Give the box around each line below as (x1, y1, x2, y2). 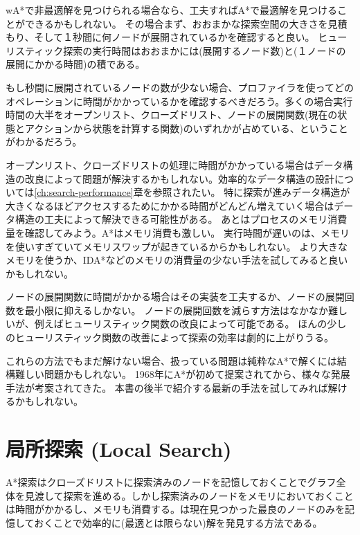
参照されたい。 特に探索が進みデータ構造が (152, 185, 350, 199)
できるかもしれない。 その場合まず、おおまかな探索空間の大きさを (24, 16, 328, 30)
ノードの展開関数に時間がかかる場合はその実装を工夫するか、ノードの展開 (6, 289, 345, 304)
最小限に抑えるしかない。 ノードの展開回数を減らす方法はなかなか (24, 302, 328, 317)
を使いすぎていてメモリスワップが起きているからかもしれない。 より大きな (6, 239, 348, 253)
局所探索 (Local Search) (6, 435, 232, 463)
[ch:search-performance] (34, 185, 134, 199)
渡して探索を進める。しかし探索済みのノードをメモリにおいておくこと (34, 488, 354, 502)
